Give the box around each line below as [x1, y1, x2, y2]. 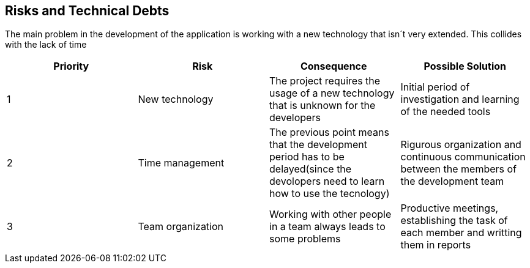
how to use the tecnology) [269, 187, 390, 200]
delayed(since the [269, 163, 352, 176]
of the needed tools [400, 105, 491, 118]
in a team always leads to [269, 220, 386, 233]
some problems [269, 233, 341, 245]
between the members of [400, 163, 517, 176]
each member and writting [400, 226, 522, 239]
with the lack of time [5, 39, 87, 50]
